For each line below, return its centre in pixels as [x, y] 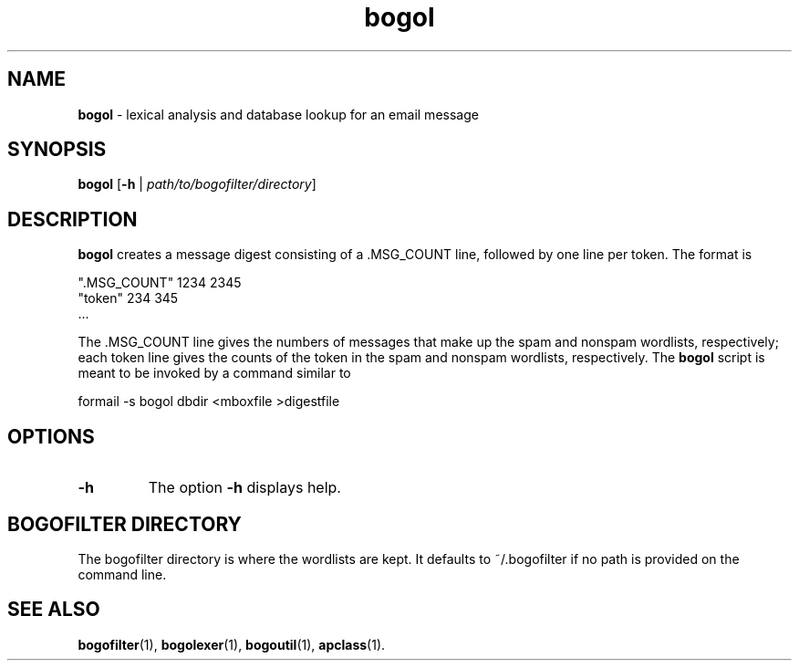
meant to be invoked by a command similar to [214, 373]
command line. [122, 574]
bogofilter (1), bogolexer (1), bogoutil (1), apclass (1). [232, 644]
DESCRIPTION [73, 219]
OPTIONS [51, 436]
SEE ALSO [54, 610]
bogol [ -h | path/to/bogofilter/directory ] [197, 184]
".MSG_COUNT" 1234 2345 [160, 283]
